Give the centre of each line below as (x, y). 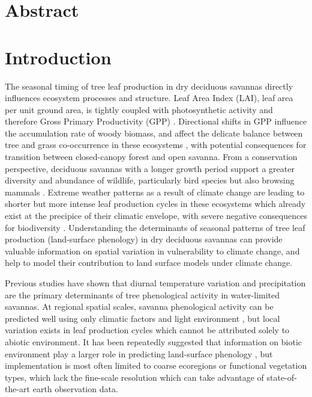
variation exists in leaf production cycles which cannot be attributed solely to (147, 330)
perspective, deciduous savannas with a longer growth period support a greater (150, 168)
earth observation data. (75, 389)
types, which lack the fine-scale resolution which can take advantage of (134, 377)
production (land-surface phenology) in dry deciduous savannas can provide (144, 239)
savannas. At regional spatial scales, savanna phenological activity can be (139, 306)
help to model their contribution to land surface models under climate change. (149, 263)
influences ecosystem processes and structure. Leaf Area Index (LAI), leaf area (149, 98)
